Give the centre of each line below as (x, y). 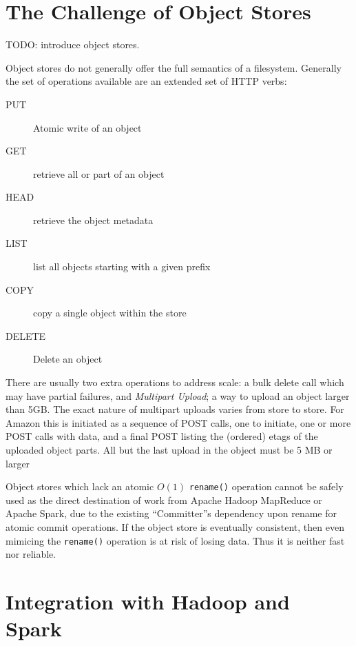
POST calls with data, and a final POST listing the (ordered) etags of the (162, 436)
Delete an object (68, 359)
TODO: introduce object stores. (73, 44)
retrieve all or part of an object (99, 173)
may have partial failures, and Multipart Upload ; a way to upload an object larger (178, 395)
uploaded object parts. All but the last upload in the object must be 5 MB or (169, 450)
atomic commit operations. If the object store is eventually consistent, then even (175, 527)
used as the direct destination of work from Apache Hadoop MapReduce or (164, 499)
